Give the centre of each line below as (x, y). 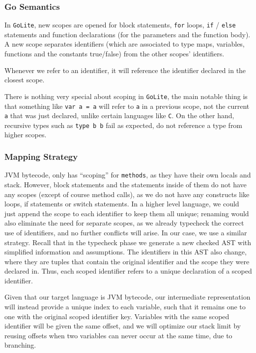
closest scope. (25, 80)
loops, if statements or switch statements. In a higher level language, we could (122, 204)
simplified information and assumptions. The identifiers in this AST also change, (126, 252)
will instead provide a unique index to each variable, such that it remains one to (125, 307)
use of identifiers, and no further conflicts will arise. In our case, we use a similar (126, 232)
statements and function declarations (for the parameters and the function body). (128, 34)
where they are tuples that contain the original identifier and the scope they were (127, 261)
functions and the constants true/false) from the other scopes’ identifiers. (114, 54)
